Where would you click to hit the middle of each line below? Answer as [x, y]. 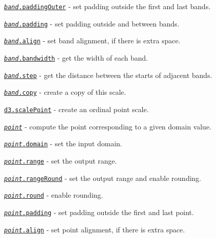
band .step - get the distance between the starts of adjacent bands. [108, 75]
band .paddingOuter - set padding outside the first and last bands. [107, 6]
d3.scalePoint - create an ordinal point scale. [76, 109]
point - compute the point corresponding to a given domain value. [108, 126]
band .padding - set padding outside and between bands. [92, 23]
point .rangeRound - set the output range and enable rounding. [103, 178]
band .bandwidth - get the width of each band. [76, 57]
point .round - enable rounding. [54, 195]
